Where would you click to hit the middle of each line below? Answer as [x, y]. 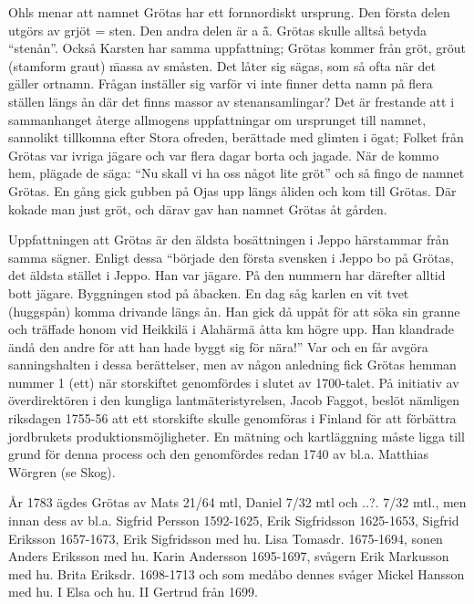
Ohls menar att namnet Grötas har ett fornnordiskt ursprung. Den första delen [229, 12]
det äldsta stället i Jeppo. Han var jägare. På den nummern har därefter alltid [227, 275]
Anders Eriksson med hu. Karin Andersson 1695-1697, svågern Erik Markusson [229, 556]
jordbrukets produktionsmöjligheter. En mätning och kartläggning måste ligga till [237, 436]
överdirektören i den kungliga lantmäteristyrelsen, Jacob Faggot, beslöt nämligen [234, 400]
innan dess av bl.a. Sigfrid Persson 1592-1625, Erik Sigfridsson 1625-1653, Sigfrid [234, 521]
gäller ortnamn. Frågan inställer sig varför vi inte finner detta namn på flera [221, 83]
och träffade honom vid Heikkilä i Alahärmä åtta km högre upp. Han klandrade [232, 329]
